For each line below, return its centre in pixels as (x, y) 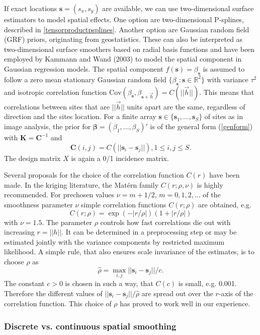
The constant (24, 283)
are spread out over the (177, 293)
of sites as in (224, 116)
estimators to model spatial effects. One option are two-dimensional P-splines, (124, 19)
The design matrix (32, 158)
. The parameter (67, 222)
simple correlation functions (124, 204)
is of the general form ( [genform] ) (201, 126)
